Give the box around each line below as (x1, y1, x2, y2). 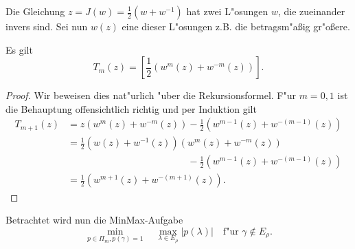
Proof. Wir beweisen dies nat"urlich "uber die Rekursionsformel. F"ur (5, 88, 296, 102)
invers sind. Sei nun (5, 19, 88, 33)
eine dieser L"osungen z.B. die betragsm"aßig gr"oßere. (122, 19, 350, 33)
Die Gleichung (5, 4, 65, 18)
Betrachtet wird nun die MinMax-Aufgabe (5, 213, 183, 227)
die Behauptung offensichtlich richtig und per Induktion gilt (5, 101, 257, 116)
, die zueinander (277, 4, 345, 18)
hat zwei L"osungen (186, 4, 268, 18)
